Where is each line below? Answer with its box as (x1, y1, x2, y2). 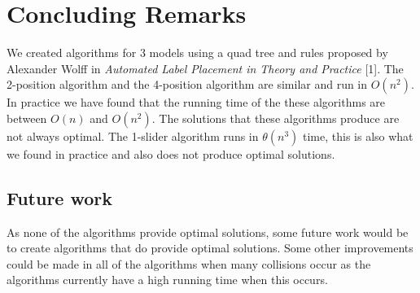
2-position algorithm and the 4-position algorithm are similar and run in (7, 76, 368, 93)
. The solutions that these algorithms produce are (151, 109, 400, 126)
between (7, 109, 47, 126)
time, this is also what (302, 127, 413, 144)
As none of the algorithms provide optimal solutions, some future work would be (7, 223, 409, 240)
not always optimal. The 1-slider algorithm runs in (7, 127, 259, 144)
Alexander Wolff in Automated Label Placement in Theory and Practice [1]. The (7, 59, 404, 77)
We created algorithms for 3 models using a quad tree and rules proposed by (7, 44, 388, 61)
